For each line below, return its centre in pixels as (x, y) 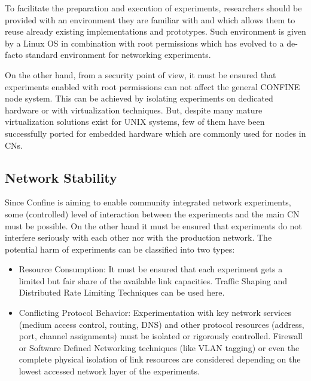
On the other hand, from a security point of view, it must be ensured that (141, 74)
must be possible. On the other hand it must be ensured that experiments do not (153, 225)
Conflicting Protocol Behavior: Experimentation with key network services (155, 313)
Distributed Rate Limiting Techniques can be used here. (122, 292)
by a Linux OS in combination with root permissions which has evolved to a (144, 43)
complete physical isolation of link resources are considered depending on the (160, 359)
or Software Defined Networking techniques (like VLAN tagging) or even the (159, 347)
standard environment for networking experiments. (118, 55)
